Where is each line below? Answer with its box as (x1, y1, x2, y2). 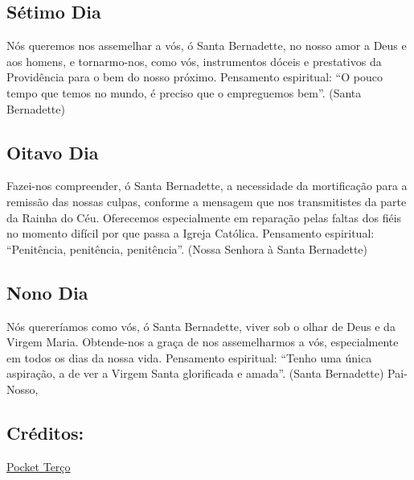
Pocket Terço (6, 457, 71, 474)
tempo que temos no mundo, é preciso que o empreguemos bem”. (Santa (6, 84, 362, 101)
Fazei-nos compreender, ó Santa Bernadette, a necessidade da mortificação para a (6, 177, 408, 194)
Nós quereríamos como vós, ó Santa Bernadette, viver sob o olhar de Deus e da (6, 317, 396, 334)
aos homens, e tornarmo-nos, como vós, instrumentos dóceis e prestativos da (6, 52, 382, 69)
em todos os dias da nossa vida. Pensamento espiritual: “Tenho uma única (6, 349, 372, 366)
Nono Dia (6, 279, 88, 304)
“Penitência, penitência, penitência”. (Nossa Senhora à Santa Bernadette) (6, 240, 368, 257)
